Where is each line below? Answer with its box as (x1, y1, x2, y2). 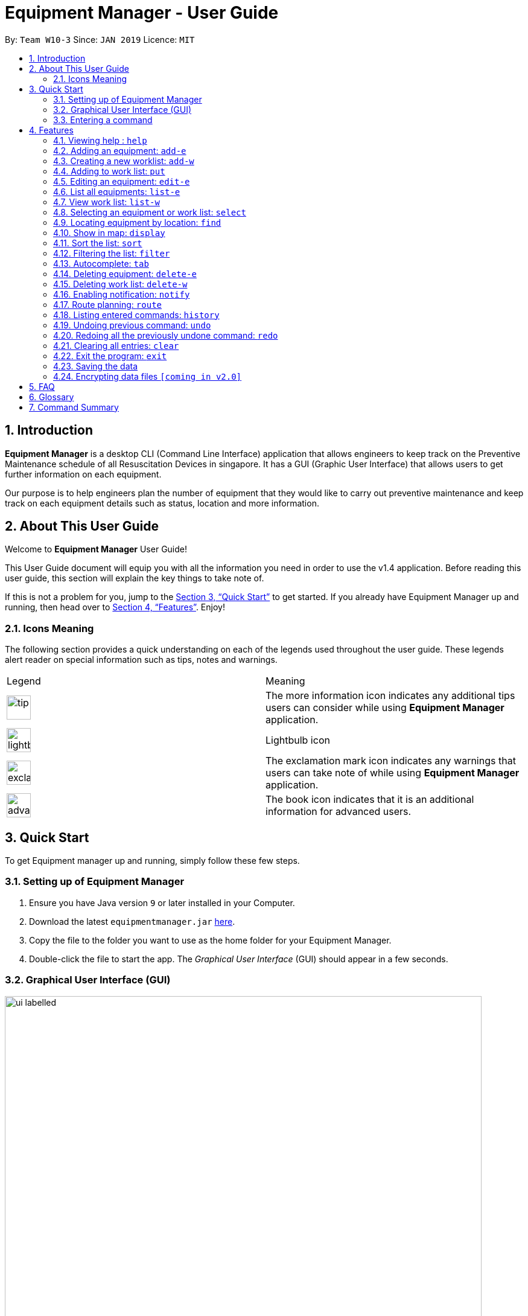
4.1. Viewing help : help (53, 135, 147, 145)
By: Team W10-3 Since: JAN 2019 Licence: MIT (5, 34, 195, 45)
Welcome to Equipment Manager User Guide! (5, 544, 188, 555)
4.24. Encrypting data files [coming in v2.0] (53, 371, 242, 382)
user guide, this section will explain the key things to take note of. (5, 573, 264, 584)
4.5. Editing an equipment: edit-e (53, 176, 190, 187)
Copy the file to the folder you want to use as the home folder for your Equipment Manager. (29, 934, 392, 945)
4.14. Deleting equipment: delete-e (53, 268, 197, 279)
